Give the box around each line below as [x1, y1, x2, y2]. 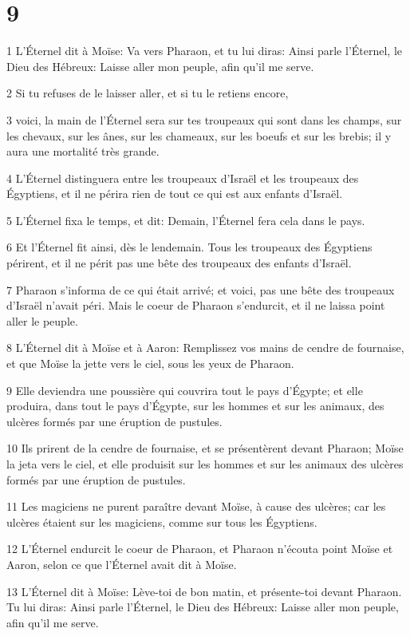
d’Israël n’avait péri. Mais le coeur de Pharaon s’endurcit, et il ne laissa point [6, 297, 385, 314]
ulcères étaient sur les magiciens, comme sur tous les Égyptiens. [6, 513, 317, 530]
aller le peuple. [6, 312, 78, 329]
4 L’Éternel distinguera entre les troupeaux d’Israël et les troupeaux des [6, 169, 359, 186]
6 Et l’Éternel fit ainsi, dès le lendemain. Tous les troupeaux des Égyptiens [6, 239, 373, 255]
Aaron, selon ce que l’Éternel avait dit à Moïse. [6, 555, 237, 572]
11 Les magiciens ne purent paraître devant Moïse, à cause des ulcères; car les [6, 498, 386, 515]
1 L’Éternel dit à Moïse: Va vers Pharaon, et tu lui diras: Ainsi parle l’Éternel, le [6, 42, 403, 59]
